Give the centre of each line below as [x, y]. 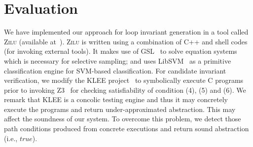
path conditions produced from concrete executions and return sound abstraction [126, 129]
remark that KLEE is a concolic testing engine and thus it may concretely [116, 99]
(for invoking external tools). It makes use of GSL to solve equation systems [121, 51]
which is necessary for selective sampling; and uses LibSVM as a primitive [118, 60]
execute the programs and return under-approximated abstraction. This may [120, 109]
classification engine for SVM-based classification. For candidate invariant [115, 70]
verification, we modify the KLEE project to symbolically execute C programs [124, 80]
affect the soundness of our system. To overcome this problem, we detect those [123, 119]
